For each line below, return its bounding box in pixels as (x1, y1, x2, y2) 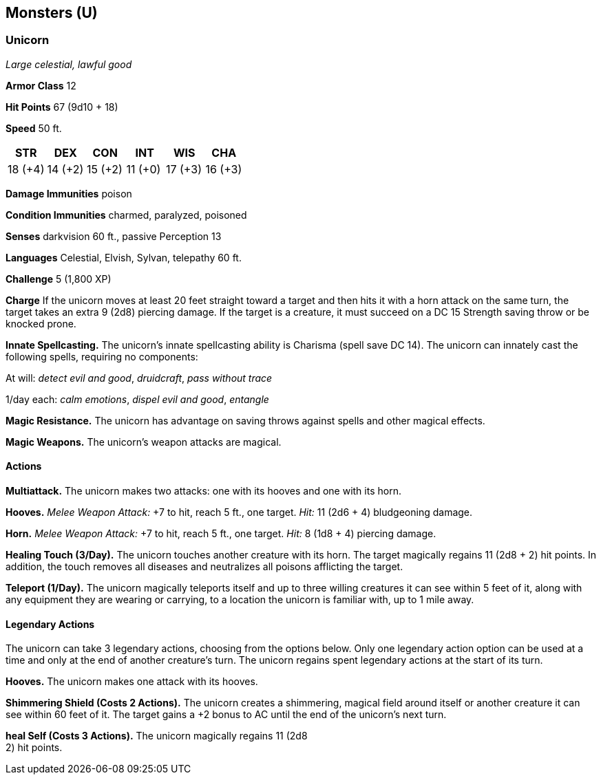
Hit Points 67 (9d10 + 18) (6, 100, 118, 113)
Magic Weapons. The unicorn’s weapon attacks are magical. (6, 435, 282, 448)
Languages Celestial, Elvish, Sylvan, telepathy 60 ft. (6, 251, 242, 263)
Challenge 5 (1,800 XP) (6, 272, 112, 285)
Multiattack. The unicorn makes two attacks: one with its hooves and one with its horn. (6, 485, 401, 497)
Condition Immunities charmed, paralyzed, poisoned (6, 208, 247, 221)
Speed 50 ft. (6, 122, 62, 134)
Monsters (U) (6, 4, 98, 21)
